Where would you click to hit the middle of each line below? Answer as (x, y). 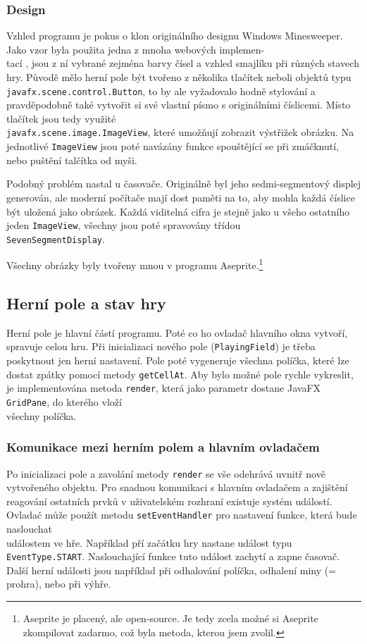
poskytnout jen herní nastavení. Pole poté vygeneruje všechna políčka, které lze (178, 360)
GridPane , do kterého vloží (64, 402)
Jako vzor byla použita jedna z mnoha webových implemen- (136, 49)
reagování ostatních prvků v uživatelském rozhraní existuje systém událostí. (169, 501)
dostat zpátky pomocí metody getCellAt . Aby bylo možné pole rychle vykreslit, (180, 374)
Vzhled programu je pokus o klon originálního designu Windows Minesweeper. (175, 36)
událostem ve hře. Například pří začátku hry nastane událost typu (149, 542)
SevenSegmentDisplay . (56, 239)
